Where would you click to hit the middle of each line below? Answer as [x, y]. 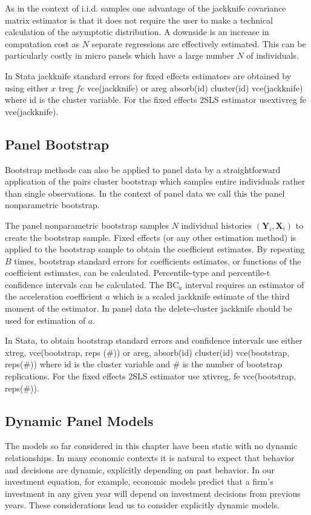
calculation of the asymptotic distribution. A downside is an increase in [137, 32]
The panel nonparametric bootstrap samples [87, 225]
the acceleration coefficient [54, 296]
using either [27, 87]
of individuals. [273, 55]
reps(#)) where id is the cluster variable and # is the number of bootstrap [144, 364]
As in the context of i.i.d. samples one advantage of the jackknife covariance [146, 8]
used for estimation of [45, 320]
